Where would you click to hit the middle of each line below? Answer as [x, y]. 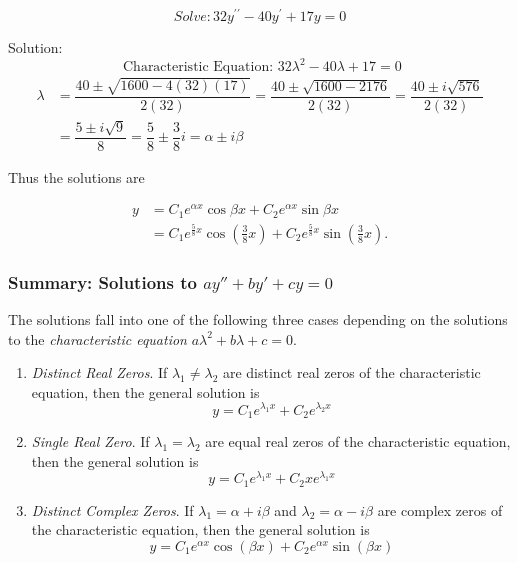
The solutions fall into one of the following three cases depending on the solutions [258, 319]
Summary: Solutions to [102, 281]
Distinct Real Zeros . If [99, 372]
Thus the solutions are [76, 176]
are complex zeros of [440, 509]
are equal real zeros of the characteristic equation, [358, 440]
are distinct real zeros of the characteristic [351, 372]
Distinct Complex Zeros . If [112, 509]
